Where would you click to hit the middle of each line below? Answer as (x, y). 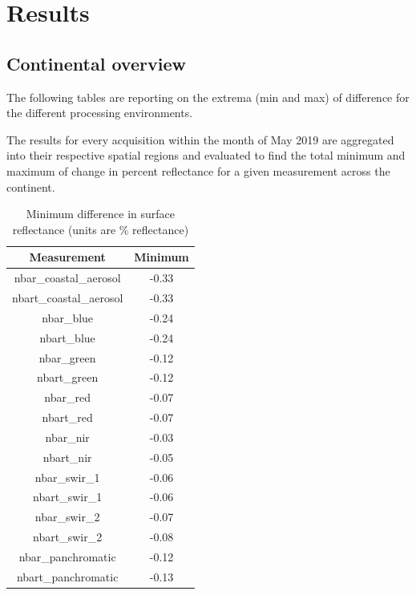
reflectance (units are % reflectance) (101, 229)
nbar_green (67, 357)
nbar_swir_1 (67, 477)
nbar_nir (67, 437)
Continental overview (96, 63)
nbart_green (67, 377)
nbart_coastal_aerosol (68, 298)
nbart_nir (67, 457)
